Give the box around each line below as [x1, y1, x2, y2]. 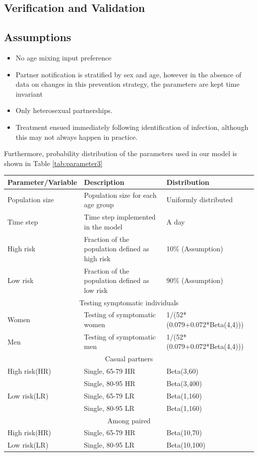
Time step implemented [84, 212, 156, 222]
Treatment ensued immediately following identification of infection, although [15, 121, 249, 132]
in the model [84, 221, 123, 231]
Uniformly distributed [166, 194, 233, 205]
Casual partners [105, 353, 153, 364]
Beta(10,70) [166, 427, 202, 438]
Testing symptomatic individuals [79, 297, 179, 307]
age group [84, 199, 114, 210]
